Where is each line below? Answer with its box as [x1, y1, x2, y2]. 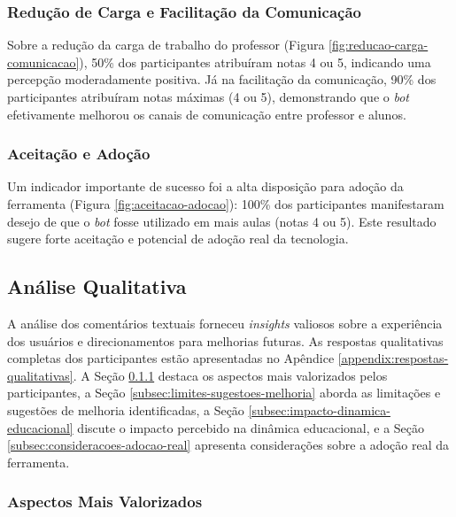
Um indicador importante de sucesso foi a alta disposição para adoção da [7, 177, 404, 196]
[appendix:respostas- [337, 349, 449, 367]
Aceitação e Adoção [7, 143, 151, 165]
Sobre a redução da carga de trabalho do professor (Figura [7, 35, 325, 54]
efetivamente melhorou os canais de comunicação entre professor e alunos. [7, 104, 406, 123]
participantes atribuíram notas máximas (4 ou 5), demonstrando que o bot [7, 88, 409, 105]
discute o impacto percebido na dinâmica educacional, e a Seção [77, 418, 425, 436]
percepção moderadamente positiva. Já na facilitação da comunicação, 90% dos [7, 70, 437, 89]
